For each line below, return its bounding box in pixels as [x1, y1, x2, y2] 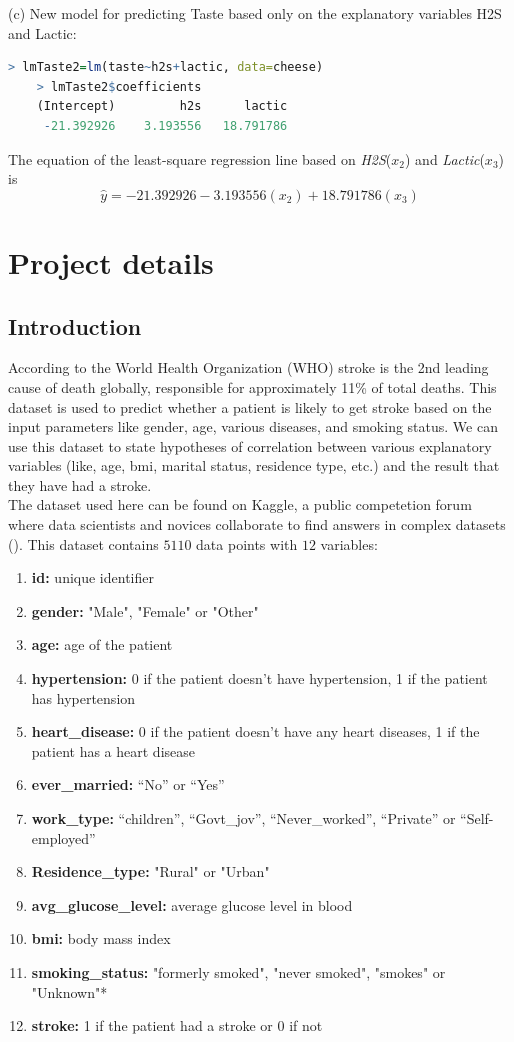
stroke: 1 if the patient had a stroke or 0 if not [31, 1015, 323, 1036]
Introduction [8, 310, 142, 341]
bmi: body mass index [31, 928, 171, 949]
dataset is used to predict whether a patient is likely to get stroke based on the [8, 396, 492, 417]
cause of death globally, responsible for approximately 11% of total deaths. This [8, 376, 497, 397]
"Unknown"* [31, 981, 108, 1002]
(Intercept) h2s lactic [36, 99, 288, 114]
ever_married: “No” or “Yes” [31, 774, 225, 795]
